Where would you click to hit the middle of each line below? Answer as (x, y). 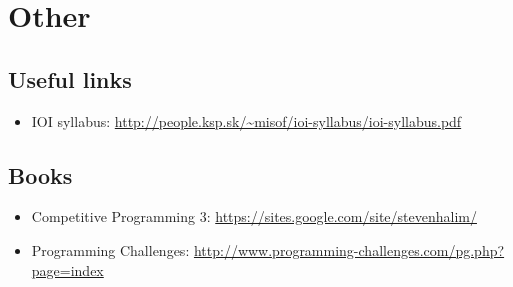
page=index (67, 269)
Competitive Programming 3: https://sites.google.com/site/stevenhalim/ (254, 216)
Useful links (70, 78)
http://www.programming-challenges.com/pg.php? (349, 249)
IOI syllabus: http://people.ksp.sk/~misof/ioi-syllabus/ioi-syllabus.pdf (246, 120)
